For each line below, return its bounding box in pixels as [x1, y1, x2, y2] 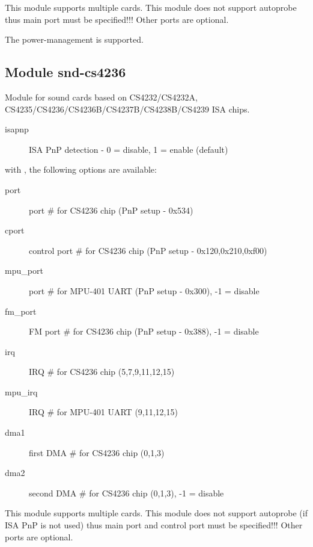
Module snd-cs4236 [5, 63, 126, 81]
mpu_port [5, 264, 43, 277]
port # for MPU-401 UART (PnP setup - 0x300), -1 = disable [29, 284, 260, 297]
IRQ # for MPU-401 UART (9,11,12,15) [29, 406, 178, 418]
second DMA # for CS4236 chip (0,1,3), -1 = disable [29, 486, 224, 499]
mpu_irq [5, 385, 38, 398]
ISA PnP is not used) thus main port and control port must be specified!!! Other [5, 519, 303, 531]
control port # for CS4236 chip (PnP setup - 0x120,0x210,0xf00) [29, 244, 267, 256]
